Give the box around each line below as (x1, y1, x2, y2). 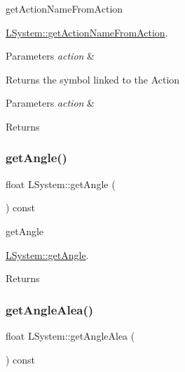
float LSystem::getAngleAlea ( (6, 328, 135, 343)
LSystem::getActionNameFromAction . (6, 25, 168, 39)
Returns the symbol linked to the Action (6, 72, 180, 86)
